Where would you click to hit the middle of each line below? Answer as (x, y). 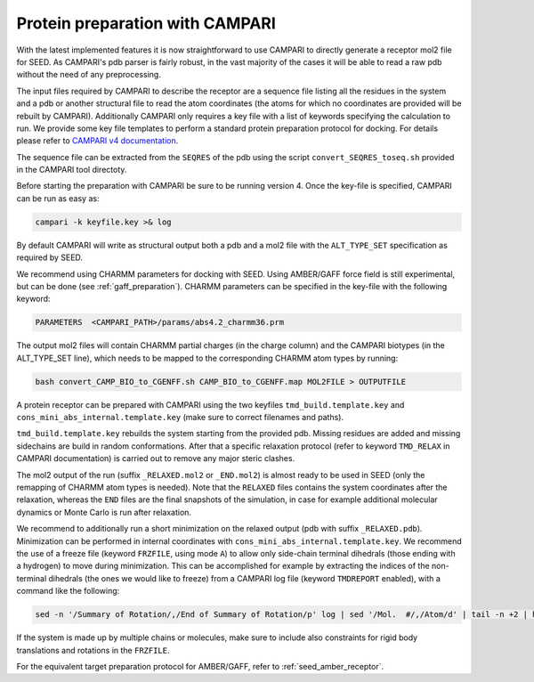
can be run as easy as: (58, 198)
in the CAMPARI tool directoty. (72, 170)
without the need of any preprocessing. (89, 75)
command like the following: (68, 591)
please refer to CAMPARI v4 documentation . (97, 141)
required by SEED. (50, 257)
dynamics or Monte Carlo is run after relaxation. (104, 512)
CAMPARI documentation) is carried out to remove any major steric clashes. (156, 459)
